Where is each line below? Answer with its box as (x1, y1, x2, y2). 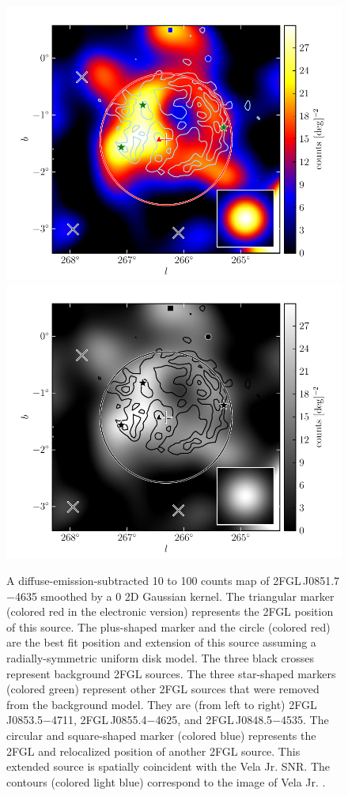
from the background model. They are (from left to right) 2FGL (6, 696, 317, 712)
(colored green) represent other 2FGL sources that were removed (6, 681, 320, 697)
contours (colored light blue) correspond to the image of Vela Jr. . (6, 773, 326, 790)
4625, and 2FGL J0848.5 (155, 711, 273, 728)
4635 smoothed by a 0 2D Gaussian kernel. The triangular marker (14, 587, 335, 604)
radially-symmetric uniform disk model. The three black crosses (6, 649, 315, 666)
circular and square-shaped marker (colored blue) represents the (6, 726, 316, 743)
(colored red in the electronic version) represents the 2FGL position (6, 603, 334, 620)
